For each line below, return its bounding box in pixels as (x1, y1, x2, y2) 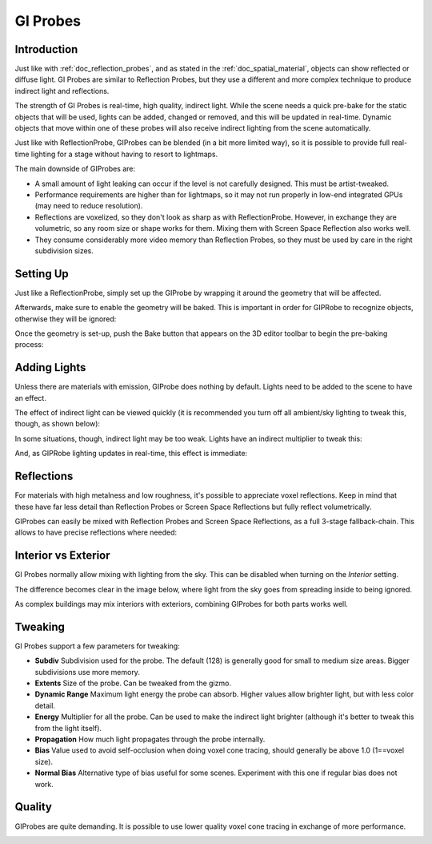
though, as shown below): (14, 419, 100, 429)
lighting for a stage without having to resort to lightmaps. (30, 149, 218, 159)
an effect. (14, 393, 47, 402)
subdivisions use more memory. (34, 667, 140, 676)
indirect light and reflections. (14, 86, 110, 95)
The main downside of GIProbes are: (14, 164, 136, 174)
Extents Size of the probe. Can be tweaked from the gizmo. (34, 678, 232, 689)
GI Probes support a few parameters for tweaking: (14, 641, 180, 651)
